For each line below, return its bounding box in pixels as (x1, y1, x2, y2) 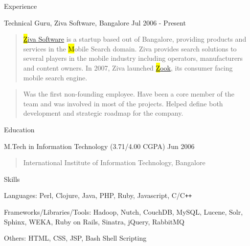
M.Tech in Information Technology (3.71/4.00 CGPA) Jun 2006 (4, 141, 195, 151)
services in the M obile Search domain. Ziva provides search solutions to (23, 43, 237, 53)
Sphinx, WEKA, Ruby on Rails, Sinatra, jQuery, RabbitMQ (4, 216, 184, 226)
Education (4, 124, 35, 134)
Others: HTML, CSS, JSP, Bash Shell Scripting (4, 233, 147, 243)
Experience (4, 1, 37, 11)
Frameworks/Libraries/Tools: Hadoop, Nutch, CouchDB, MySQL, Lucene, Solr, (4, 206, 243, 217)
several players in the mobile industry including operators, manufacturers (23, 53, 243, 63)
